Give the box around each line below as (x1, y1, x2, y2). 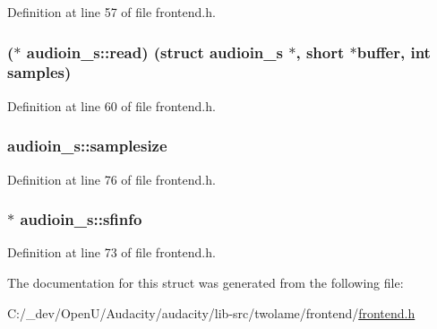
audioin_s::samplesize (7, 134, 167, 157)
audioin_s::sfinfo (20, 208, 142, 230)
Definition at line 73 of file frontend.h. (7, 243, 216, 262)
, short (296, 40, 345, 63)
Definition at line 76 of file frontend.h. (7, 169, 216, 188)
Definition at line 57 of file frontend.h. (7, 3, 216, 21)
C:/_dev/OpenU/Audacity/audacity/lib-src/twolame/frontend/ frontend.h (7, 303, 416, 322)
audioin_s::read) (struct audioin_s (26, 40, 283, 63)
